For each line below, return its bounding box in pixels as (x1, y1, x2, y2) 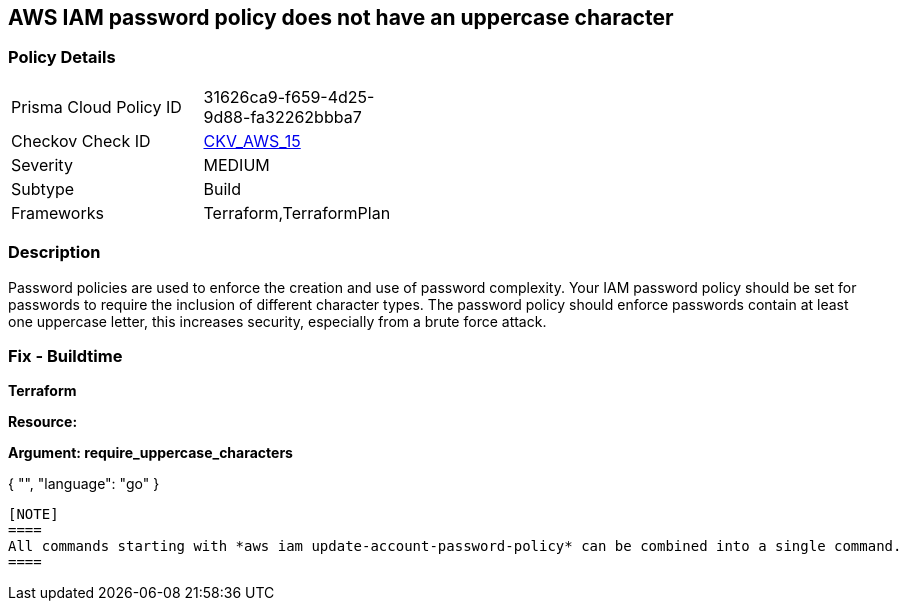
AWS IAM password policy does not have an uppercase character (8, 5, 674, 30)
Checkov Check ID (11, 130, 151, 151)
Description (8, 242, 101, 263)
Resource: (8, 413, 78, 431)
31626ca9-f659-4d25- (203, 86, 375, 107)
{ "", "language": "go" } (8, 475, 160, 493)
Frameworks (11, 202, 104, 223)
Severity (11, 154, 73, 175)
